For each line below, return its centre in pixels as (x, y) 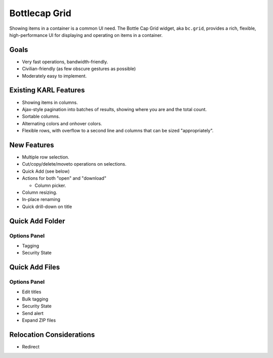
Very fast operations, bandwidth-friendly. (65, 62)
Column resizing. (40, 192)
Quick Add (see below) (46, 171)
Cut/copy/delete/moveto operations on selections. (74, 164)
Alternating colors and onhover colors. (62, 123)
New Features (32, 145)
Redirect (31, 346)
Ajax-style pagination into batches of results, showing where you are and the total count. (115, 109)
